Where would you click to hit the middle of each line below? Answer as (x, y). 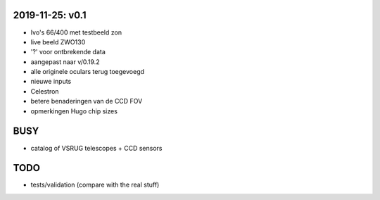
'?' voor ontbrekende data (68, 52)
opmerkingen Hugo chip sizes (74, 111)
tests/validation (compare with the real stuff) (95, 185)
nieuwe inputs (51, 82)
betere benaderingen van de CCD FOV (87, 101)
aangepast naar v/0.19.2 (65, 62)
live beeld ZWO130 (58, 42)
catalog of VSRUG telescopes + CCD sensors (96, 148)
